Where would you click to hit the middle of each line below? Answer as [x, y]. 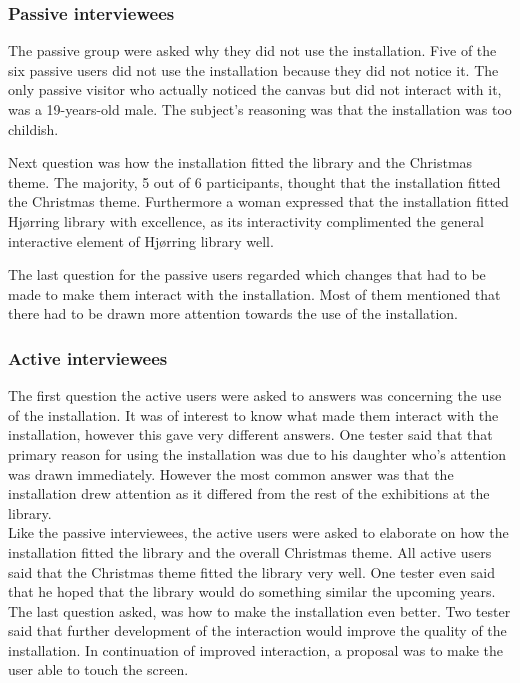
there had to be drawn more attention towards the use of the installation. [233, 313]
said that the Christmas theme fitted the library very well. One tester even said [252, 571]
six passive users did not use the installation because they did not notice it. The [253, 69]
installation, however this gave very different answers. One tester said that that [250, 434]
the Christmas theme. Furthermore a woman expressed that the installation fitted [258, 201]
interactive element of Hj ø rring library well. [141, 240]
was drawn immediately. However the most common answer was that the [231, 473]
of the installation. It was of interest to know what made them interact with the [253, 414]
